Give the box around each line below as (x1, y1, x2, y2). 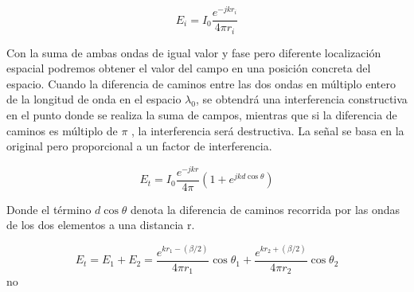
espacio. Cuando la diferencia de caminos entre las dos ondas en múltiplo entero (6, 75, 396, 91)
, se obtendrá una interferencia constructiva (195, 91, 408, 107)
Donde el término (6, 201, 92, 217)
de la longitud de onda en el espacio (6, 91, 182, 107)
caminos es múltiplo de (6, 122, 118, 138)
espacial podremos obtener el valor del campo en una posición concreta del (6, 60, 371, 76)
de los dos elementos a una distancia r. (6, 216, 195, 233)
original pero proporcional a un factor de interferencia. (6, 138, 272, 154)
